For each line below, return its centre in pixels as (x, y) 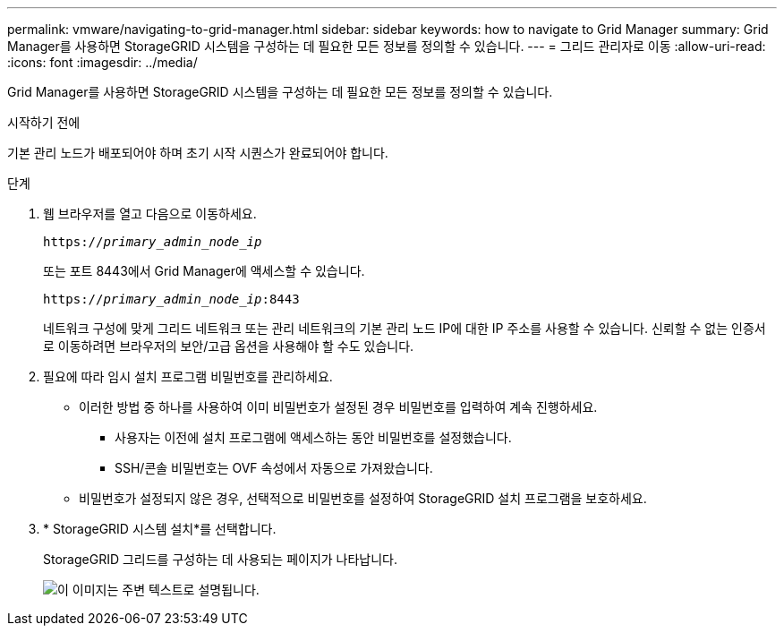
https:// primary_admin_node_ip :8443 (171, 299)
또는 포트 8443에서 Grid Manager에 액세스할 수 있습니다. (204, 271)
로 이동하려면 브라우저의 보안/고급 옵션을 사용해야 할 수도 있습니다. (229, 346)
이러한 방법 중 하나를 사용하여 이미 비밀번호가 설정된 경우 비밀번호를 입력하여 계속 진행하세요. (338, 407)
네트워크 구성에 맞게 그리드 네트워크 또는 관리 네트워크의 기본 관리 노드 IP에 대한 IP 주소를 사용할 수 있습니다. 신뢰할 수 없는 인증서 (405, 328)
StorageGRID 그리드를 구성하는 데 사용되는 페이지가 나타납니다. (221, 559)
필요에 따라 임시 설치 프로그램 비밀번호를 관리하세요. (188, 376)
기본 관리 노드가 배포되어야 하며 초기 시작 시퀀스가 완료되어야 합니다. (198, 153)
